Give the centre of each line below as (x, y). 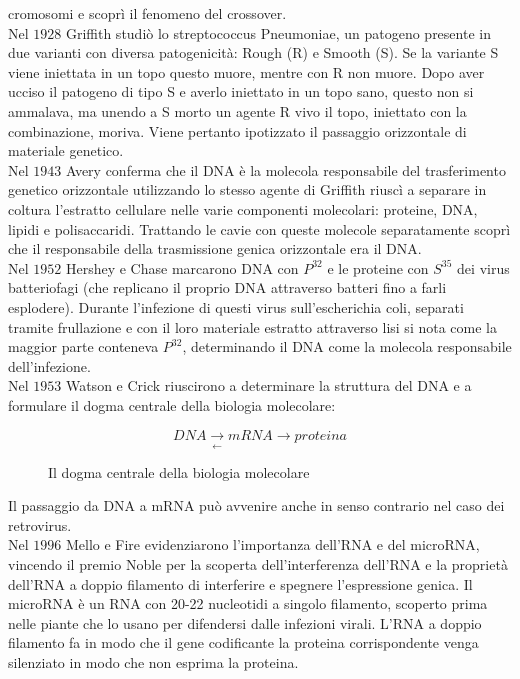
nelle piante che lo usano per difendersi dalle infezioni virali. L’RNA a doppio (245, 622)
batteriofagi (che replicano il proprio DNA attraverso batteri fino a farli (227, 287)
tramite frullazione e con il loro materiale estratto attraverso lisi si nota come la (252, 326)
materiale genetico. (66, 150)
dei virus (483, 267)
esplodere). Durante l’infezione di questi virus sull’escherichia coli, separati (236, 306)
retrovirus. (40, 524)
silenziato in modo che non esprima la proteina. (153, 662)
